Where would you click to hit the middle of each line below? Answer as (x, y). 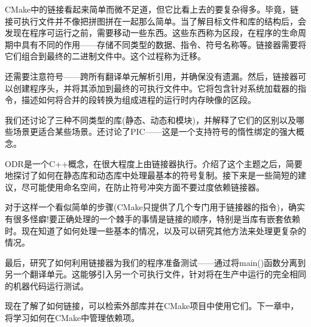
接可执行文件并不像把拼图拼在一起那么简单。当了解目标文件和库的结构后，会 (155, 21)
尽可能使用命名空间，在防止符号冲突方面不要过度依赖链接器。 (143, 187)
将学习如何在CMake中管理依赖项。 (72, 318)
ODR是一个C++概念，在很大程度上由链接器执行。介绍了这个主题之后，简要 (154, 163)
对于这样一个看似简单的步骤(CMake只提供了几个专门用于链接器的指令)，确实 (155, 207)
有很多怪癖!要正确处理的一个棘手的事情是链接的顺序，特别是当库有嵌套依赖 (153, 218)
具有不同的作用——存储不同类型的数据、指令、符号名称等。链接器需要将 (164, 44)
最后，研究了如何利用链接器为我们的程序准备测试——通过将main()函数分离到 (155, 262)
